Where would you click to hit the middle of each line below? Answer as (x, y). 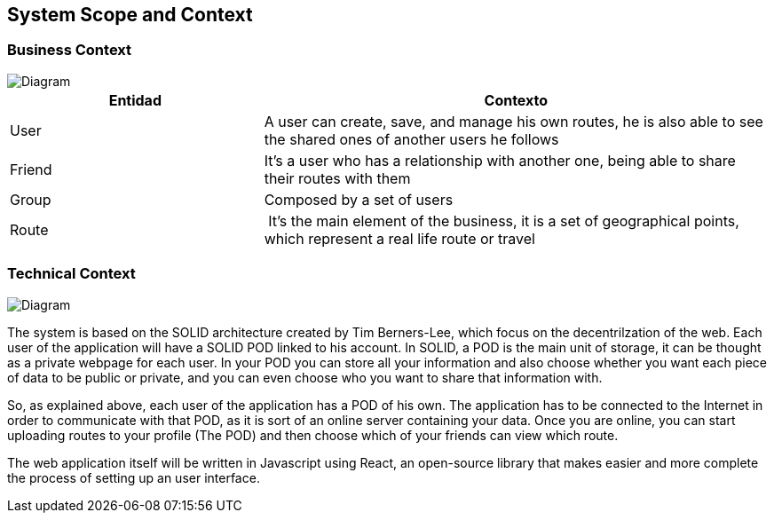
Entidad (135, 100)
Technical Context (71, 274)
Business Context (70, 50)
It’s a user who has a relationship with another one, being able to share (500, 160)
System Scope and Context (130, 15)
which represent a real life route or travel (399, 238)
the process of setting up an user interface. (134, 477)
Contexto (516, 100)
